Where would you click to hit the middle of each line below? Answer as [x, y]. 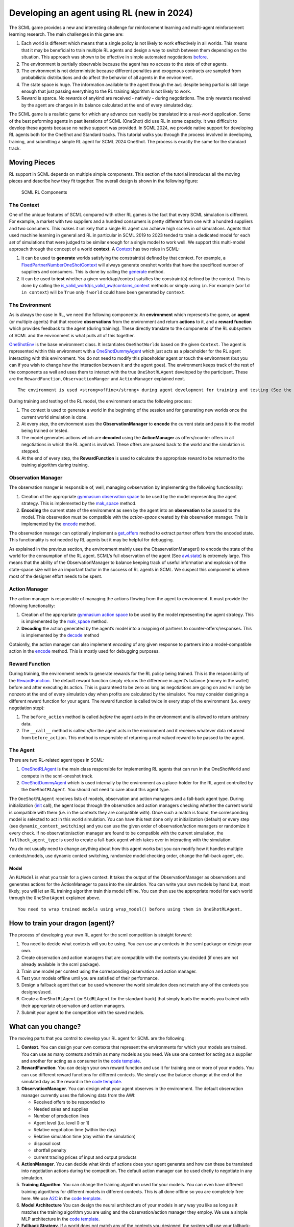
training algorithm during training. [55, 465]
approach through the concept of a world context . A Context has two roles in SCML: [94, 249]
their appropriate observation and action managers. [73, 1006]
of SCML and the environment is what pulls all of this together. [72, 335]
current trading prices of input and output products [85, 1157]
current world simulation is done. [55, 417]
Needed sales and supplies [61, 1109]
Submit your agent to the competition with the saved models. [83, 1013]
